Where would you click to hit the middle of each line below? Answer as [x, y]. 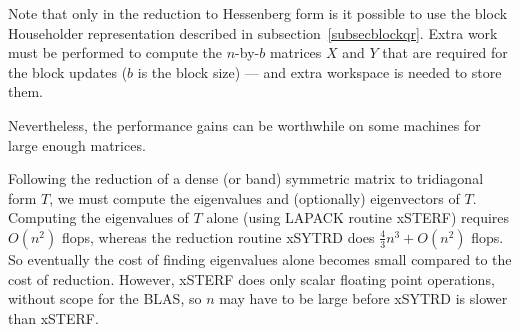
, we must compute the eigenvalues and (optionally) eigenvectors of [254, 197]
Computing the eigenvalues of [98, 217]
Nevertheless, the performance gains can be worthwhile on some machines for [244, 124]
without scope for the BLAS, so [105, 298]
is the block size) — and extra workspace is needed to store [319, 71]
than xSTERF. [53, 317]
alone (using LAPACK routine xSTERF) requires [358, 217]
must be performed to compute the [115, 52]
